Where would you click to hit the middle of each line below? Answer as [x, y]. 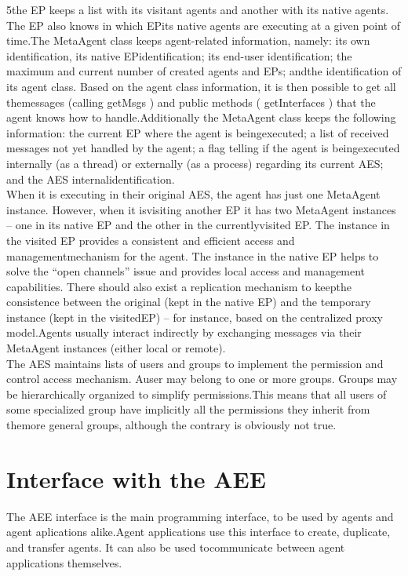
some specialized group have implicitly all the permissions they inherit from [188, 409]
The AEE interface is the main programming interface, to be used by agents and [200, 516]
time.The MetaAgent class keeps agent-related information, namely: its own [188, 40]
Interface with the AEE [136, 478]
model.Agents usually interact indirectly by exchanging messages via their [184, 332]
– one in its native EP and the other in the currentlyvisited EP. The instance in [198, 225]
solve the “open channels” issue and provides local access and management [186, 271]
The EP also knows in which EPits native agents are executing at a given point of [203, 25]
